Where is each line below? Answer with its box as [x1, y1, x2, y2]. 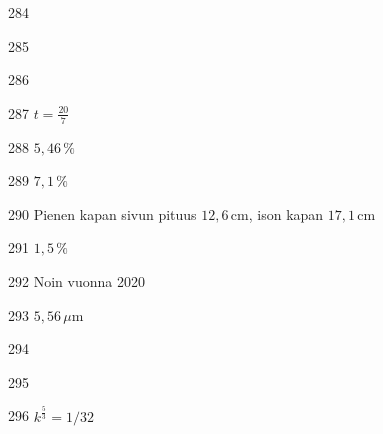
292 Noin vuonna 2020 [8, 270, 145, 291]
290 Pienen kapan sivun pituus [8, 203, 197, 224]
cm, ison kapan [230, 203, 324, 224]
